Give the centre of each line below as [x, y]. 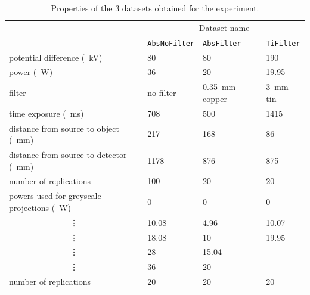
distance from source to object [64, 128]
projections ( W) [40, 207]
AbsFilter [222, 43]
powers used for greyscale [55, 196]
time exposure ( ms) [46, 113]
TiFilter [283, 43]
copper [215, 98]
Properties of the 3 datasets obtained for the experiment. [155, 8]
